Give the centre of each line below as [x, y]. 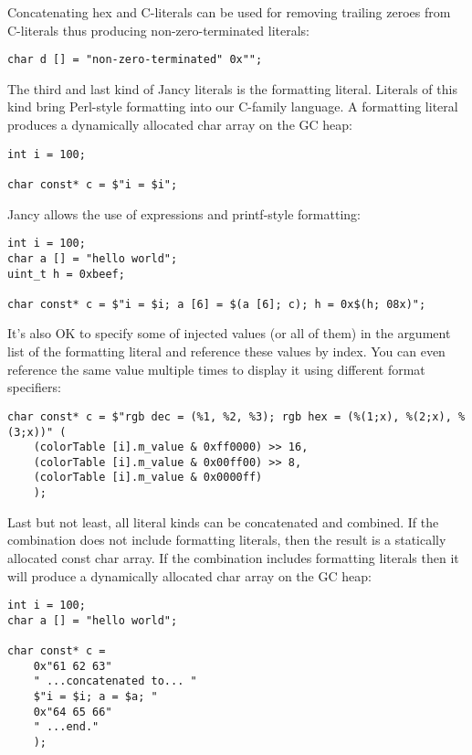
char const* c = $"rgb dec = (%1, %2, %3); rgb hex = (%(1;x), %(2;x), [230, 416]
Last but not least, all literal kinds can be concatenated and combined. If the [223, 521]
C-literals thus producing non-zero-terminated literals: [159, 30]
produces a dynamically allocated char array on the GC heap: [180, 125]
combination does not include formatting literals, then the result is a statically [227, 540]
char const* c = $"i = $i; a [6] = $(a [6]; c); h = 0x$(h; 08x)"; [217, 304]
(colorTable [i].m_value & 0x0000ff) [148, 478]
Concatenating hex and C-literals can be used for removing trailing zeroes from [229, 12]
